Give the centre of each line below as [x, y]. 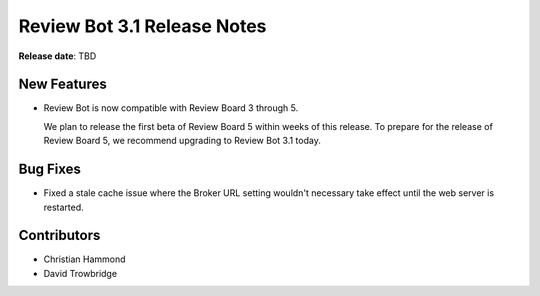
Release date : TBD [57, 56]
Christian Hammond [84, 259]
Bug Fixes [50, 169]
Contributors [59, 235]
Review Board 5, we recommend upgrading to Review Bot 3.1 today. [182, 141]
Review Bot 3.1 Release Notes [142, 26]
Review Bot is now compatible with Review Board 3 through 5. [171, 108]
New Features [62, 84]
